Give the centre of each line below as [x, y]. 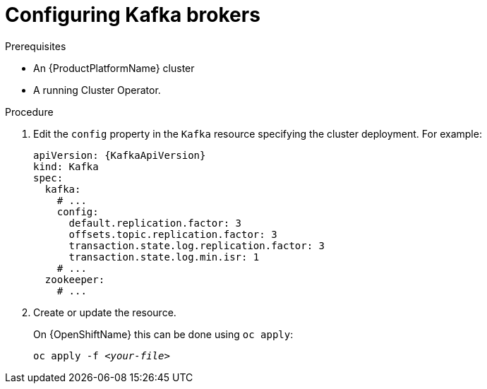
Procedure [29, 112]
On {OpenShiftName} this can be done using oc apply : [163, 334]
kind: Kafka [66, 166]
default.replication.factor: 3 [155, 223]
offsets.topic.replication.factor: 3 [173, 234]
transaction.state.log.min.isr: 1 [164, 257]
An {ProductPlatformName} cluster [114, 68]
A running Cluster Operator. [97, 90]
